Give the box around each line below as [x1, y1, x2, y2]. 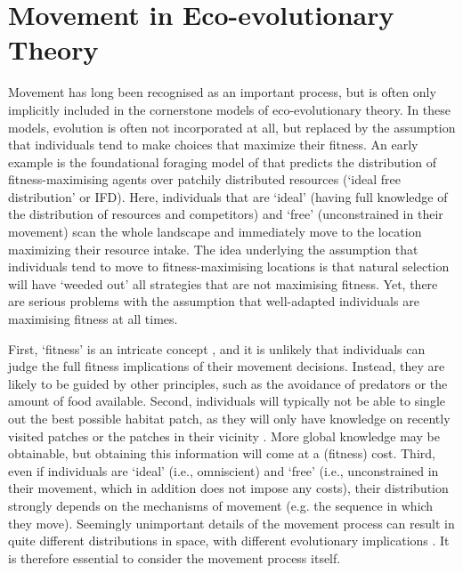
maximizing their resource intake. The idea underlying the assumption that [8, 239, 418, 258]
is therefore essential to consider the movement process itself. [8, 548, 341, 567]
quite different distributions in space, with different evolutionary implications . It [8, 531, 450, 550]
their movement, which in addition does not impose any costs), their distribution [8, 479, 449, 497]
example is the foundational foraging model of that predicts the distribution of [8, 152, 437, 171]
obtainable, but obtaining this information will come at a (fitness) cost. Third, [8, 444, 435, 463]
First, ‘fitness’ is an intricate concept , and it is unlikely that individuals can [8, 339, 426, 358]
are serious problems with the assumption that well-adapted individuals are [8, 292, 419, 311]
